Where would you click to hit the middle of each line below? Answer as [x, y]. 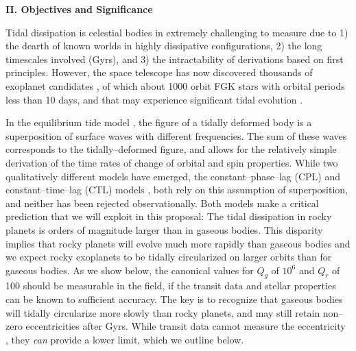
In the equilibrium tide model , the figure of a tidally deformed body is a [159, 122]
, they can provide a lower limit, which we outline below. [125, 339]
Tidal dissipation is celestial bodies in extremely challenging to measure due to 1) [177, 32]
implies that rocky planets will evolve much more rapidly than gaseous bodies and [178, 243]
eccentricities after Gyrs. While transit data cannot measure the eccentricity [186, 326]
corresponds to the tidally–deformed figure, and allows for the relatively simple [171, 149]
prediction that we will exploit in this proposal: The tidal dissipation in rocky [169, 216]
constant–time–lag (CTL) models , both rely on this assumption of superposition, [177, 190]
